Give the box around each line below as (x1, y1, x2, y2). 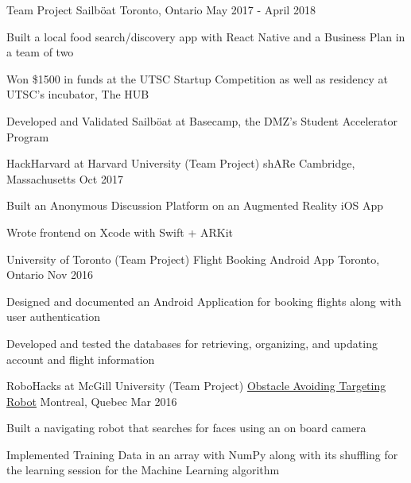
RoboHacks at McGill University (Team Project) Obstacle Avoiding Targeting (6, 377, 386, 394)
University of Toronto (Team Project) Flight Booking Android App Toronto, (6, 250, 380, 267)
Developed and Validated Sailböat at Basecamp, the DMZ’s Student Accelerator (6, 112, 397, 129)
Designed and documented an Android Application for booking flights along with (6, 292, 401, 309)
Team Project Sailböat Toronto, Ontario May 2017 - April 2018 (6, 2, 316, 17)
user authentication (6, 308, 100, 325)
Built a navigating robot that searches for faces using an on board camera (6, 419, 366, 436)
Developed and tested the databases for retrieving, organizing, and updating (6, 334, 378, 351)
